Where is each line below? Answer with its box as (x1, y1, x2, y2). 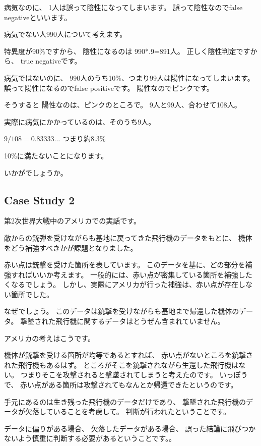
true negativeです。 (20, 55, 82, 66)
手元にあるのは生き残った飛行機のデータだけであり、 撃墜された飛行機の (4, 396, 246, 407)
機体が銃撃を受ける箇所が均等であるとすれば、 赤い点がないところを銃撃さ (4, 350, 253, 360)
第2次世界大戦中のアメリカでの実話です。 (4, 215, 141, 226)
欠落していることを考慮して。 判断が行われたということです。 (25, 406, 230, 417)
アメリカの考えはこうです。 (4, 332, 95, 343)
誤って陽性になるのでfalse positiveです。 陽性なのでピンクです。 (4, 82, 214, 93)
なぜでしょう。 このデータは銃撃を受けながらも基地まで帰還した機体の (4, 306, 239, 316)
